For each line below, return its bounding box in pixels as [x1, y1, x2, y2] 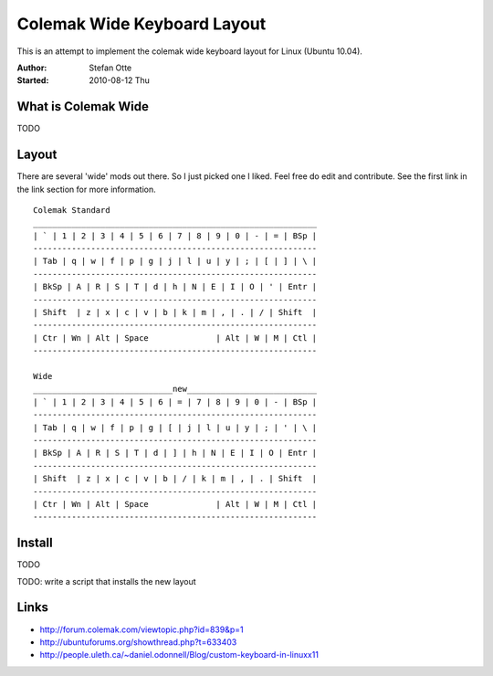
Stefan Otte [89, 62, 132, 73]
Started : [16, 75, 49, 86]
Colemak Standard [33, 205, 110, 215]
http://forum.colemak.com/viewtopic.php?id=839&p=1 [39, 624, 244, 635]
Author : [16, 62, 47, 73]
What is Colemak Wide [16, 99, 150, 114]
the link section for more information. [16, 184, 157, 195]
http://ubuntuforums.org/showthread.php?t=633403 [39, 636, 237, 648]
